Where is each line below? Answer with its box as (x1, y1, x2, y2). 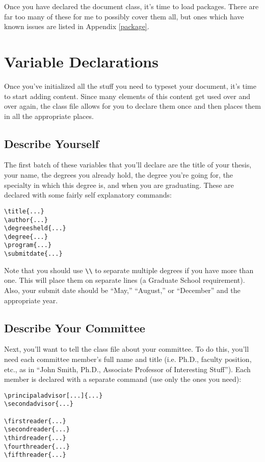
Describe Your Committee (4, 320, 145, 335)
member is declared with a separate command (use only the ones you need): (4, 374, 242, 384)
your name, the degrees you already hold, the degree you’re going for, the (4, 169, 233, 180)
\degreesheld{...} (4, 225, 66, 232)
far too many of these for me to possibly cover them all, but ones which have (4, 11, 244, 21)
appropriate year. (4, 295, 58, 305)
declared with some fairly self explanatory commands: (4, 189, 172, 200)
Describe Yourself (4, 135, 99, 151)
